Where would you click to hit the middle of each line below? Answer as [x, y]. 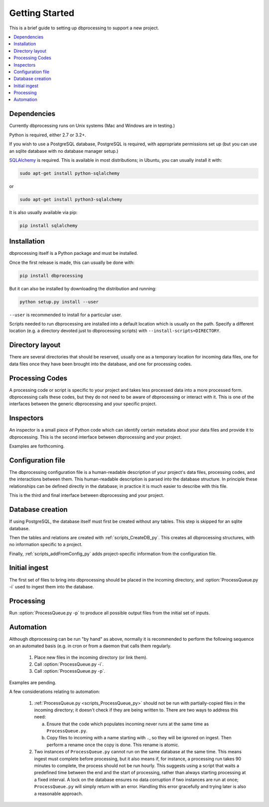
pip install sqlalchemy [49, 226]
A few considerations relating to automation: [55, 692]
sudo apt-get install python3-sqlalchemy [71, 199]
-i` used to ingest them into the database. [52, 586]
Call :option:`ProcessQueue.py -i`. [69, 664]
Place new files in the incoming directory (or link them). [91, 657]
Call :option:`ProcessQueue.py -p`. [70, 671]
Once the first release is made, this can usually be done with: [72, 262]
